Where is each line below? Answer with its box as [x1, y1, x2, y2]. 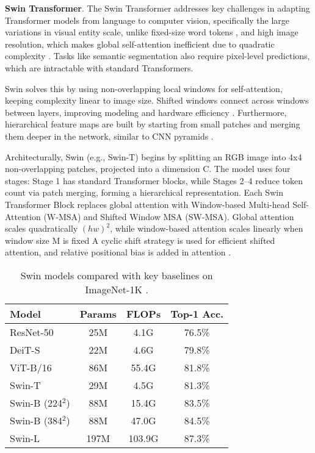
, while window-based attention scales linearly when [110, 222, 303, 235]
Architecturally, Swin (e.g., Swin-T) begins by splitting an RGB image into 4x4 [5, 150, 302, 163]
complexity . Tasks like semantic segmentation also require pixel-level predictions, [5, 49, 310, 62]
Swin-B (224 [10, 395, 63, 410]
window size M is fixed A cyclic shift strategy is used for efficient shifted [5, 234, 275, 246]
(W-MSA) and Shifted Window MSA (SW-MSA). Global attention [43, 210, 294, 223]
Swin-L [10, 430, 40, 445]
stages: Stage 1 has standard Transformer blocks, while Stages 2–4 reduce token [5, 174, 303, 187]
